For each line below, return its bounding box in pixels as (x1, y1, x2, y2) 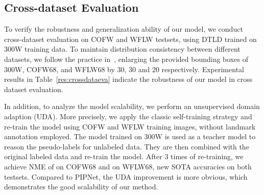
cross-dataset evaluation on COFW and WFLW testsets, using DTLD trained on (4, 33, 257, 44)
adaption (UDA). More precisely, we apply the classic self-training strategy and (4, 111, 252, 121)
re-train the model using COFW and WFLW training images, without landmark (4, 121, 256, 132)
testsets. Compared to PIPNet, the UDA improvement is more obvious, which (4, 171, 248, 182)
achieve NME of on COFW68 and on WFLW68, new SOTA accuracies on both (4, 161, 252, 171)
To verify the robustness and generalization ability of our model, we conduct (4, 24, 243, 34)
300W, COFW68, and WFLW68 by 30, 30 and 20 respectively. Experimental (4, 63, 244, 74)
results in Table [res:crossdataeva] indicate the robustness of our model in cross (4, 74, 253, 84)
